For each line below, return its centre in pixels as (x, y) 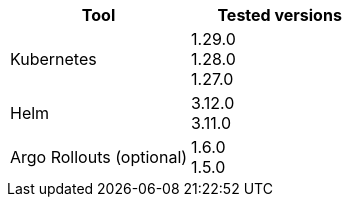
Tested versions (279, 15)
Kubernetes (53, 59)
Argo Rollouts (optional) (99, 157)
